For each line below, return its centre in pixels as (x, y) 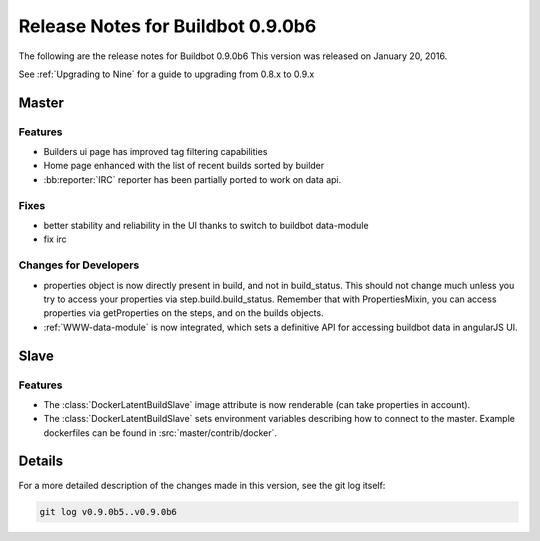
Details (41, 461)
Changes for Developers (79, 265)
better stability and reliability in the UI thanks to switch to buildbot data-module (206, 226)
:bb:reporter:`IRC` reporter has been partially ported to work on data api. (192, 179)
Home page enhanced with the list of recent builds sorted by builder (184, 166)
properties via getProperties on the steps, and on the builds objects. (183, 313)
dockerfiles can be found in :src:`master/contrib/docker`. (160, 432)
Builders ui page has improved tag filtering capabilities (155, 152)
